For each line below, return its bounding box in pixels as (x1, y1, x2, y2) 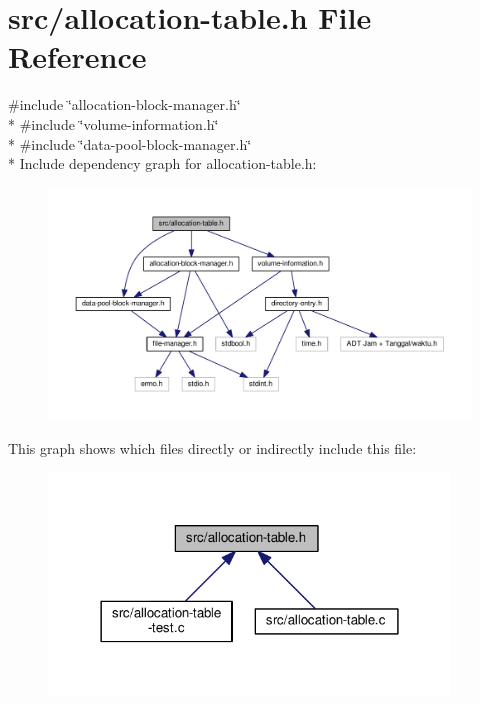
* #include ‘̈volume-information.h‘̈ (8, 113, 219, 134)
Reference (8, 36, 147, 77)
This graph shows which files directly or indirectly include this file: (8, 437, 417, 458)
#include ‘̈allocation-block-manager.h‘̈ (8, 94, 241, 115)
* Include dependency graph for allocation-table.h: (8, 153, 317, 174)
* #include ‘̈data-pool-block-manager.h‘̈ (8, 133, 252, 154)
